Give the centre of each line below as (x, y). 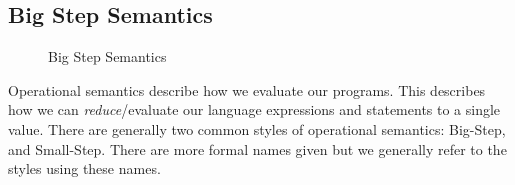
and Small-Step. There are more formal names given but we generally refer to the (257, 148)
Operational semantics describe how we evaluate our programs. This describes (247, 89)
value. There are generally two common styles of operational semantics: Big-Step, (257, 128)
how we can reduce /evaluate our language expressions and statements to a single (254, 109)
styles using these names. (84, 168)
